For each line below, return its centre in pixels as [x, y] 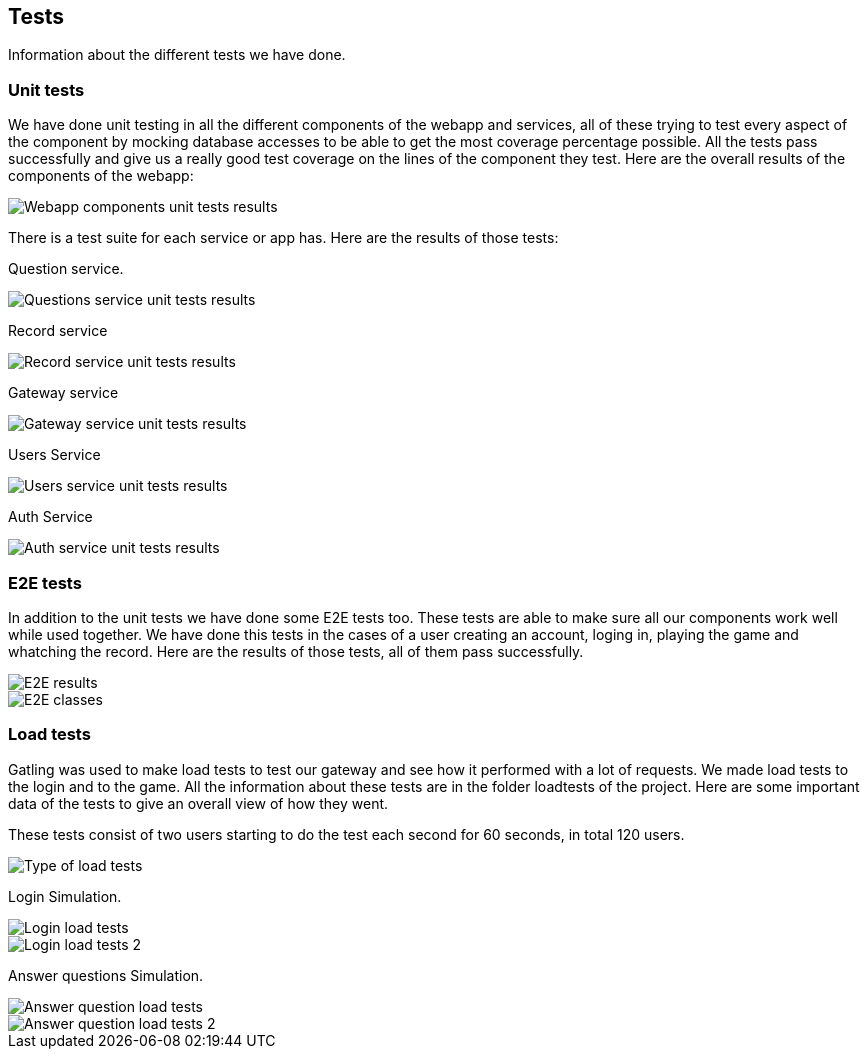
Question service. [66, 269]
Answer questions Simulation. [106, 975]
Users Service [54, 455]
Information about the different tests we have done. [177, 55]
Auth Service [50, 517]
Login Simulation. [65, 896]
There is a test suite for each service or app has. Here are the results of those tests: [283, 238]
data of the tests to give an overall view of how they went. [198, 803]
